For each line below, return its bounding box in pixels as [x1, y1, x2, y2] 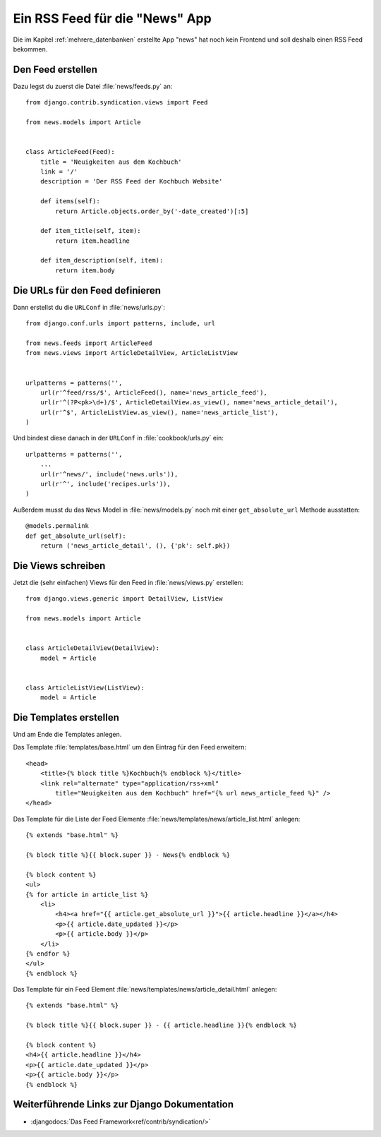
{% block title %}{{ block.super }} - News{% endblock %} [25, 851, 231, 859]
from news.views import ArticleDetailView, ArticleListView [25, 349, 238, 357]
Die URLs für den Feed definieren [13, 284, 162, 296]
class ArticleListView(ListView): [25, 683, 145, 692]
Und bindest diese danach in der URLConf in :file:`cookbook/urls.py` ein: [13, 434, 224, 443]
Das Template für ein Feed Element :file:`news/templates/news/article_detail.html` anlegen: [13, 985, 277, 994]
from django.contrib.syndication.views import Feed [25, 99, 208, 107]
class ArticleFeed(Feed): [25, 148, 116, 156]
